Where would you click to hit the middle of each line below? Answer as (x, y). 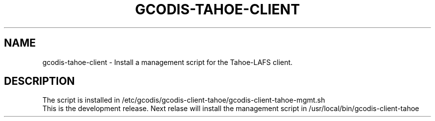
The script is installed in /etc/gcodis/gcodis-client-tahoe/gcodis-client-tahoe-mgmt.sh (184, 100)
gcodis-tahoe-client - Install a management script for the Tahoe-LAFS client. (168, 62)
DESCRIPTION (39, 81)
